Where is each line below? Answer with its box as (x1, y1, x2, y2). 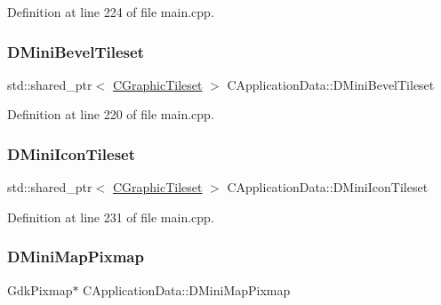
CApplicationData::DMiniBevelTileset (227, 75, 435, 93)
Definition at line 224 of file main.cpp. (7, 3, 214, 20)
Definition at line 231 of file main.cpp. (7, 207, 214, 226)
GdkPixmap (7, 280, 73, 299)
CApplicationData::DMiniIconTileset (227, 178, 429, 197)
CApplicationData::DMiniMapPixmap (83, 280, 291, 299)
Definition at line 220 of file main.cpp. (7, 105, 214, 124)
